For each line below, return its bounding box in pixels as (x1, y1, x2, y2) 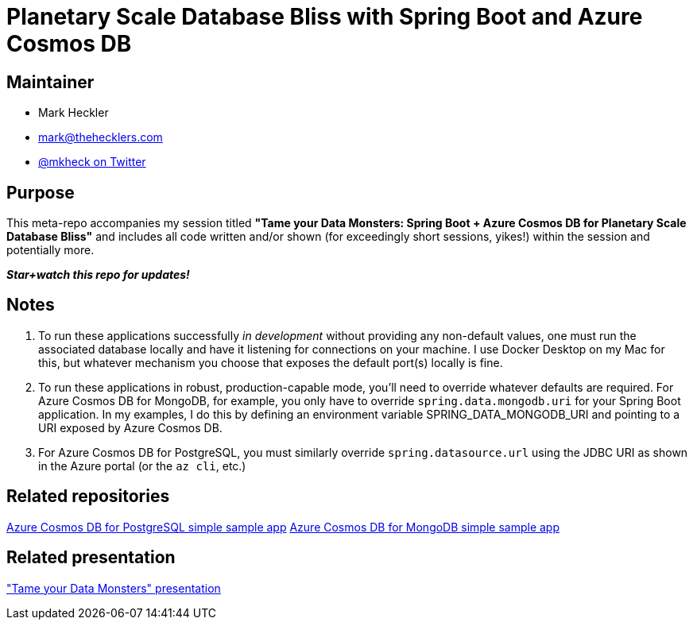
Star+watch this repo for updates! (6, 268, 190, 282)
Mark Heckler (38, 106, 109, 120)
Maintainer (6, 71, 95, 92)
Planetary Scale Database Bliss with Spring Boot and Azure (6, 3, 643, 30)
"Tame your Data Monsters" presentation (6, 581, 221, 595)
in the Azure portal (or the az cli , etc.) (38, 458, 246, 473)
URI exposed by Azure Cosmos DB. (38, 420, 223, 435)
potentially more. (6, 243, 95, 257)
